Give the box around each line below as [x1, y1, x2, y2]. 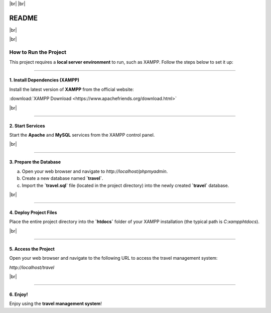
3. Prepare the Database [9, 159, 61, 165]
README [9, 14, 38, 22]
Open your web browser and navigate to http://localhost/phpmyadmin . [22, 168, 168, 174]
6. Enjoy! [9, 291, 28, 297]
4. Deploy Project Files [9, 209, 57, 216]
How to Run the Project [9, 49, 67, 56]
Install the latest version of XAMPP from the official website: [9, 86, 134, 92]
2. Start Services [9, 123, 45, 129]
